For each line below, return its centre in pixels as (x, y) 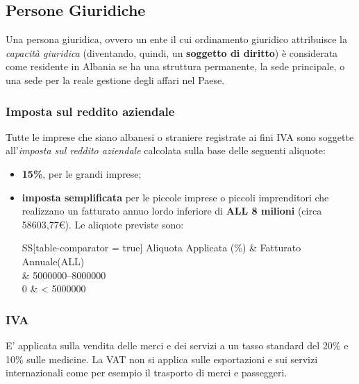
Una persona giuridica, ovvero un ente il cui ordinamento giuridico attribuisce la (176, 39)
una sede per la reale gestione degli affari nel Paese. (115, 80)
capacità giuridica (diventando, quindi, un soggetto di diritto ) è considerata (172, 52)
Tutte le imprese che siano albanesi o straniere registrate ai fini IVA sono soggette (180, 136)
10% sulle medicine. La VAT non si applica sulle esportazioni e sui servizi (162, 359)
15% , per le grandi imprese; (82, 173)
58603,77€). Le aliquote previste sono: (103, 224)
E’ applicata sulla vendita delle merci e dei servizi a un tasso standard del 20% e (177, 345)
